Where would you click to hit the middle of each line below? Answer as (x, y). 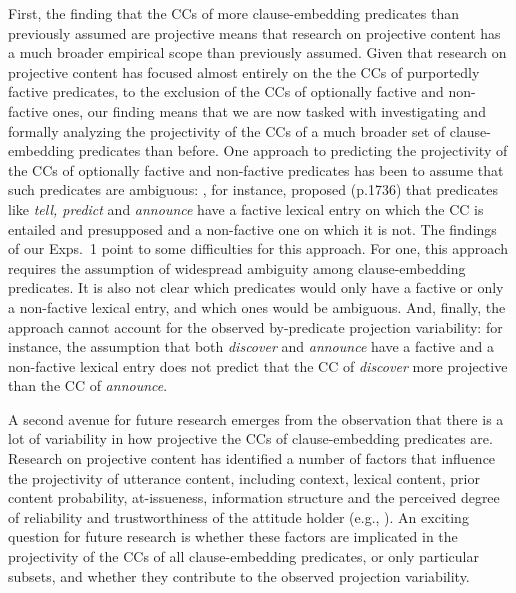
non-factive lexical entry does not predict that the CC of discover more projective (258, 365)
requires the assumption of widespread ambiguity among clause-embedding (237, 267)
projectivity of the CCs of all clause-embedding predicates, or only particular (244, 556)
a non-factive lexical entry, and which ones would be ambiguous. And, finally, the (257, 306)
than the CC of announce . (88, 385)
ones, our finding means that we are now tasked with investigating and (269, 110)
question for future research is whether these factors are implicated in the (233, 536)
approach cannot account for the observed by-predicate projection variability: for (255, 326)
